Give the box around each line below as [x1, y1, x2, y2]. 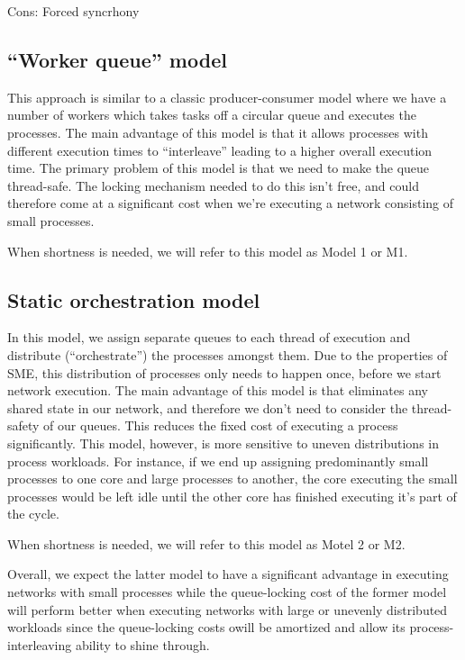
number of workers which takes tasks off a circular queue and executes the [7, 105, 416, 124]
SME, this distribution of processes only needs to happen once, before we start [7, 363, 442, 382]
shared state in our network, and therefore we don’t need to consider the [7, 398, 408, 417]
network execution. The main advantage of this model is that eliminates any [7, 381, 428, 400]
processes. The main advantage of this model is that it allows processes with [7, 122, 428, 141]
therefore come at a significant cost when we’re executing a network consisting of [7, 194, 454, 212]
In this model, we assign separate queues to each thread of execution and [7, 328, 411, 347]
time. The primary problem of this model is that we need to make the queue [7, 158, 430, 177]
